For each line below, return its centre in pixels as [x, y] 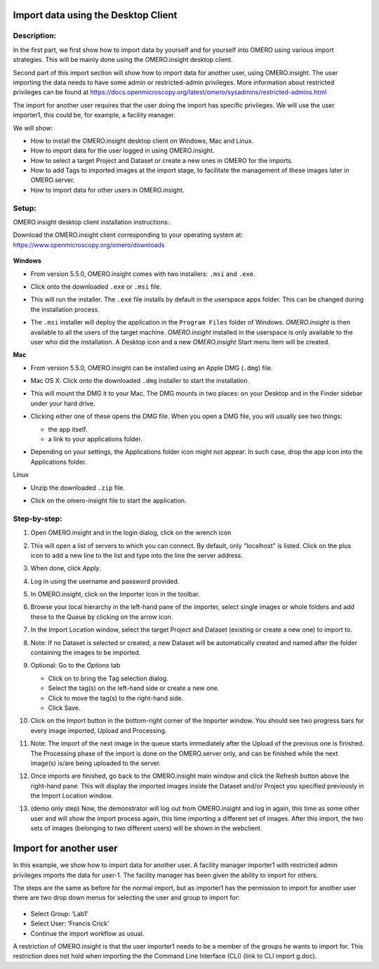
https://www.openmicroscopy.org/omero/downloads [89, 245]
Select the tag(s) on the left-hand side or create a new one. [134, 688]
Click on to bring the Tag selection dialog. [108, 678]
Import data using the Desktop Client [95, 15]
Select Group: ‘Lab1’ [59, 913]
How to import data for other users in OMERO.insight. [108, 190]
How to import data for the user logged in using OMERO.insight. [122, 150]
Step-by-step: [38, 519]
